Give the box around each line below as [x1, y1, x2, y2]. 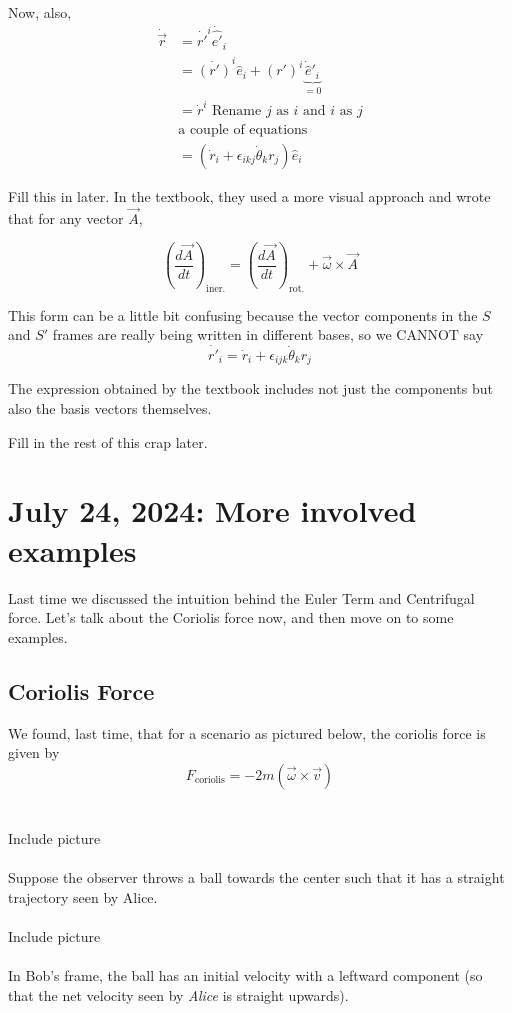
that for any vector [8, 207, 124, 228]
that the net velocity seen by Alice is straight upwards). [8, 984, 349, 1005]
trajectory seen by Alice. [8, 886, 158, 907]
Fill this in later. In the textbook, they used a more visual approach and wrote [8, 185, 491, 206]
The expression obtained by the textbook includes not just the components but [8, 378, 494, 399]
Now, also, [8, 2, 72, 22]
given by [8, 742, 60, 763]
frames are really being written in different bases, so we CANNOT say [52, 324, 484, 345]
